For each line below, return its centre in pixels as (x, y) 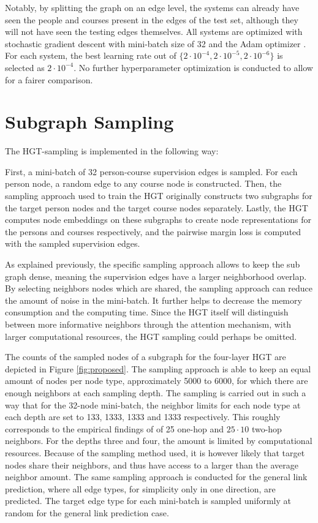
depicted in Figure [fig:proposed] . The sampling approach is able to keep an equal (158, 368)
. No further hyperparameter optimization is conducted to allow (193, 67)
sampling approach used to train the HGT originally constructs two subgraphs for (159, 196)
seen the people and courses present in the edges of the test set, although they (152, 19)
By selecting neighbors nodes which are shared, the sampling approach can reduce (159, 288)
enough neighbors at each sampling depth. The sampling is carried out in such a (156, 392)
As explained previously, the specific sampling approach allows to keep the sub (153, 264)
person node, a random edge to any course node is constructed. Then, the (143, 183)
